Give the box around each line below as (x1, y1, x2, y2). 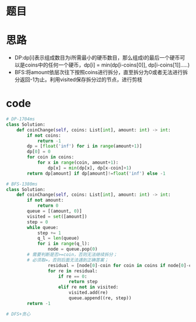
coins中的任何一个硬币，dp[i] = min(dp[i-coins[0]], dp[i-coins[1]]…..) (24, 61, 190, 68)
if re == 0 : (58, 273, 87, 279)
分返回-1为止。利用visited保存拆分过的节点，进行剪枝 (14, 76, 143, 83)
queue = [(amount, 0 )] (27, 208, 82, 214)
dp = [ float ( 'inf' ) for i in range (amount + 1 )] (27, 143, 142, 149)
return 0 (37, 203, 59, 209)
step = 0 (27, 219, 48, 225)
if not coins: (27, 132, 61, 139)
